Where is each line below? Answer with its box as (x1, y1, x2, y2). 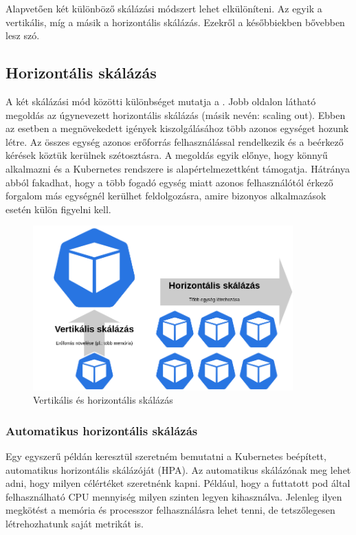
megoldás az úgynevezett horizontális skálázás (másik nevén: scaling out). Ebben (5, 107, 346, 122)
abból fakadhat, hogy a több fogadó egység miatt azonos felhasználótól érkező (5, 175, 333, 189)
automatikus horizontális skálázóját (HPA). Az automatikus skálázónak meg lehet (5, 462, 351, 477)
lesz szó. (5, 28, 40, 43)
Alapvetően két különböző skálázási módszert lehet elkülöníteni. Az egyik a (5, 1, 322, 15)
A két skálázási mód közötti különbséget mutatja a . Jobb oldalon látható (5, 94, 316, 108)
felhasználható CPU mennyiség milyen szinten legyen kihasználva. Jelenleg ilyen (5, 489, 342, 503)
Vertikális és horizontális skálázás (33, 393, 173, 407)
